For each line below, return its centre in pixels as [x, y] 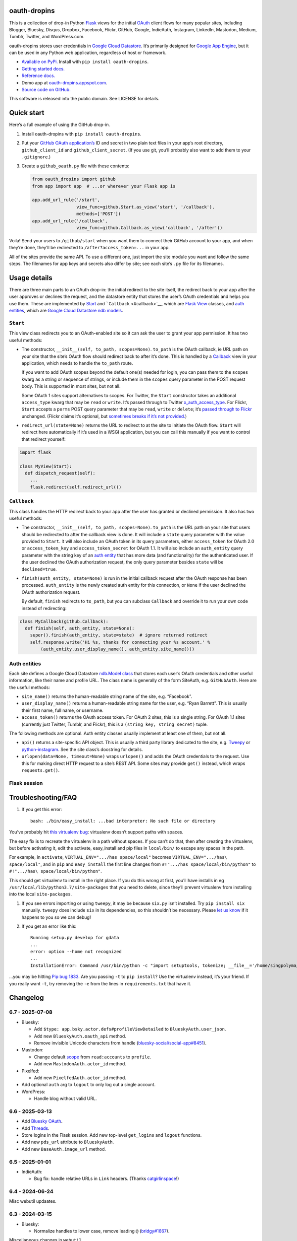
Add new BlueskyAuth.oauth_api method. [80, 1036]
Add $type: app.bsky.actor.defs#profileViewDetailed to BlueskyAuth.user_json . [130, 1029]
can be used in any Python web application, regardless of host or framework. [88, 53]
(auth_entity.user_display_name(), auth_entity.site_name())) [118, 649]
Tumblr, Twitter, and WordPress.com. [47, 37]
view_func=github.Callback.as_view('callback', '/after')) [149, 228]
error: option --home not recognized [76, 952]
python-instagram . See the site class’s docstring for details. [82, 749]
